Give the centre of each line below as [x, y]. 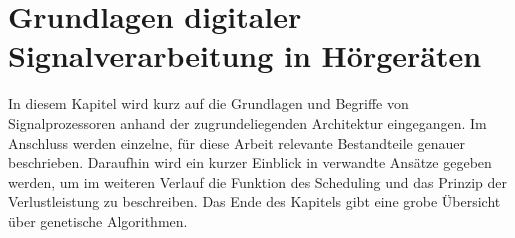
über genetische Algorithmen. [98, 220]
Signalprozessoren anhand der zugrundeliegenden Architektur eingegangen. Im [247, 122]
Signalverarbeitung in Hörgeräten [245, 55]
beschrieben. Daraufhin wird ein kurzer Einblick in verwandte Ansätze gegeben [250, 162]
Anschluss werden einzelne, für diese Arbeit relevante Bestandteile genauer [236, 142]
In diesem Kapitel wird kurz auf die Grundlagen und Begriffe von [208, 103]
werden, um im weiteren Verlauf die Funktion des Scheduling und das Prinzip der [257, 181]
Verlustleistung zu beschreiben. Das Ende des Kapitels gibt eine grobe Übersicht [254, 201]
